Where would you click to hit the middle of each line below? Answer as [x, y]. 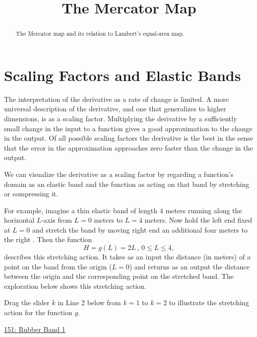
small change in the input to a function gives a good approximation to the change [128, 128]
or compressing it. [31, 194]
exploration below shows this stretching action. [75, 286]
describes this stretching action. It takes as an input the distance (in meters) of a [127, 257]
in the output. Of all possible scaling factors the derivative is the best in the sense [128, 138]
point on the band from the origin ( [58, 266]
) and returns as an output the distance [189, 266]
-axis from [57, 220]
